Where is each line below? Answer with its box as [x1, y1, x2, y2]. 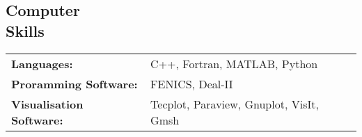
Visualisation [11, 95, 84, 112]
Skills [6, 19, 45, 41]
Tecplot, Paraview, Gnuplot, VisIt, [150, 95, 319, 112]
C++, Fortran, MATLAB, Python [150, 55, 318, 72]
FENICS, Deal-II [150, 75, 233, 92]
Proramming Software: [11, 75, 138, 92]
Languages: [11, 55, 73, 72]
